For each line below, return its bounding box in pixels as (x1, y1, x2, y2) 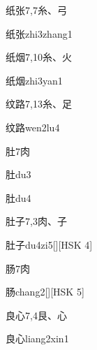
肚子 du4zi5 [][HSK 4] (6, 237, 93, 251)
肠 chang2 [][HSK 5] (6, 284, 84, 299)
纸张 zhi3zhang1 (6, 26, 73, 41)
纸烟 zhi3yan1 (6, 73, 63, 87)
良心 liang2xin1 (6, 331, 69, 346)
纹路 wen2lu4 (6, 119, 60, 134)
